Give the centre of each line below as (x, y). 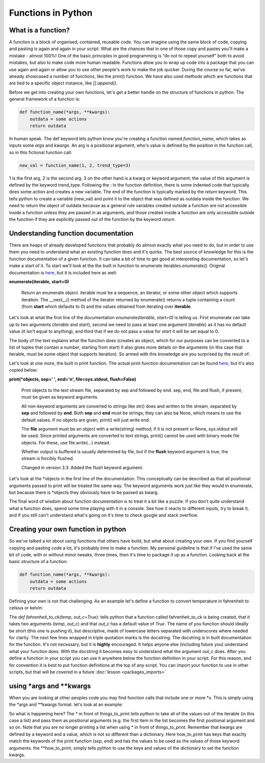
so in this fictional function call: (40, 152)
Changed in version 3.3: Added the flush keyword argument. (82, 467)
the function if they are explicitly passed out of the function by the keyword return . (93, 219)
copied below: (23, 370)
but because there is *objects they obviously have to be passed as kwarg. (84, 492)
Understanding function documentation (71, 233)
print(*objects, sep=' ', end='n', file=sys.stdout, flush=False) (73, 379)
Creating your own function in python (67, 530)
